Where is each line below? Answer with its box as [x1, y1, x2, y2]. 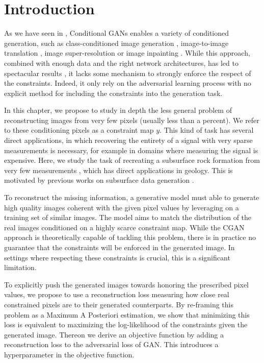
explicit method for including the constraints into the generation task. [4, 87, 223, 98]
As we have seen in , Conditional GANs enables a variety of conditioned [4, 28, 229, 38]
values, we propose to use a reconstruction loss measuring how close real [4, 289, 229, 300]
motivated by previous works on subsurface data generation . [4, 175, 194, 185]
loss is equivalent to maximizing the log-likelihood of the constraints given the [4, 319, 248, 330]
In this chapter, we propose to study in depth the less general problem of [4, 105, 232, 115]
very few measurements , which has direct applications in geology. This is [4, 164, 233, 175]
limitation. [4, 262, 37, 273]
